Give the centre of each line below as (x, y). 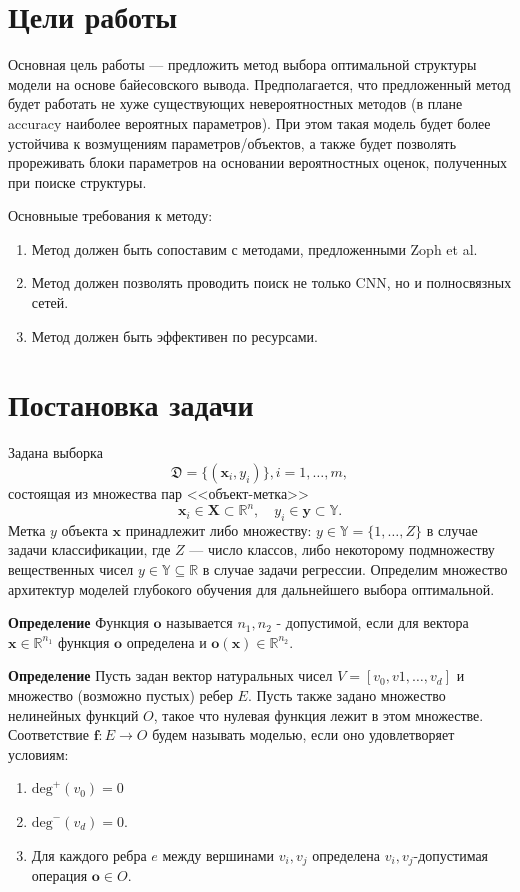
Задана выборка (55, 452)
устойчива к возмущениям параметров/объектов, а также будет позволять (232, 142)
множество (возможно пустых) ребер (120, 695)
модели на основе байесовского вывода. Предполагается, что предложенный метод (259, 83)
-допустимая (451, 854)
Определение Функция (78, 622)
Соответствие (48, 734)
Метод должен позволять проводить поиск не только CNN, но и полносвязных (271, 282)
